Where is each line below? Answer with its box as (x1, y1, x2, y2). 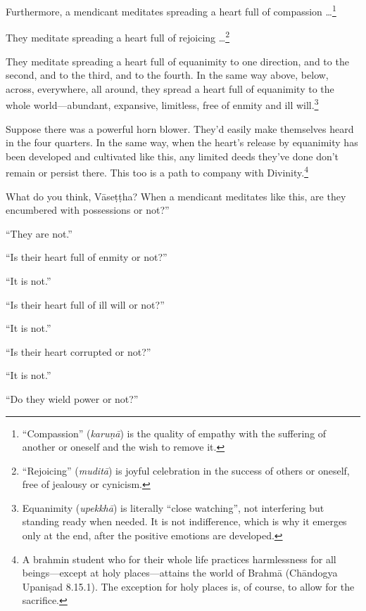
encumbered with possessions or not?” (6, 202, 170, 217)
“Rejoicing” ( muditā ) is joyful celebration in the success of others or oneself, (22, 463, 350, 477)
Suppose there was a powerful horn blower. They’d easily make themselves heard (6, 121, 354, 136)
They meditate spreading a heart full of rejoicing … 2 (6, 28, 229, 44)
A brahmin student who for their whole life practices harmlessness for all (22, 551, 336, 566)
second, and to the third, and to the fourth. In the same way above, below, (6, 67, 329, 82)
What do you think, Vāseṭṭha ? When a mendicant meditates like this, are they (6, 188, 346, 203)
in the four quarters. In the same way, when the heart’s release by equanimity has (6, 135, 358, 150)
